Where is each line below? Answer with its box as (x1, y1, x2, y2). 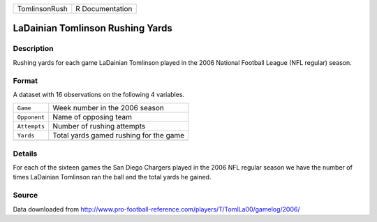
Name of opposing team (52, 112, 133, 122)
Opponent (17, 113, 45, 121)
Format (13, 75, 38, 85)
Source (13, 191, 38, 200)
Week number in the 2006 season (52, 103, 164, 113)
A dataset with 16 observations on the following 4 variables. (13, 90, 185, 98)
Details (13, 149, 38, 158)
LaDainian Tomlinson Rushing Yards (13, 22, 172, 34)
